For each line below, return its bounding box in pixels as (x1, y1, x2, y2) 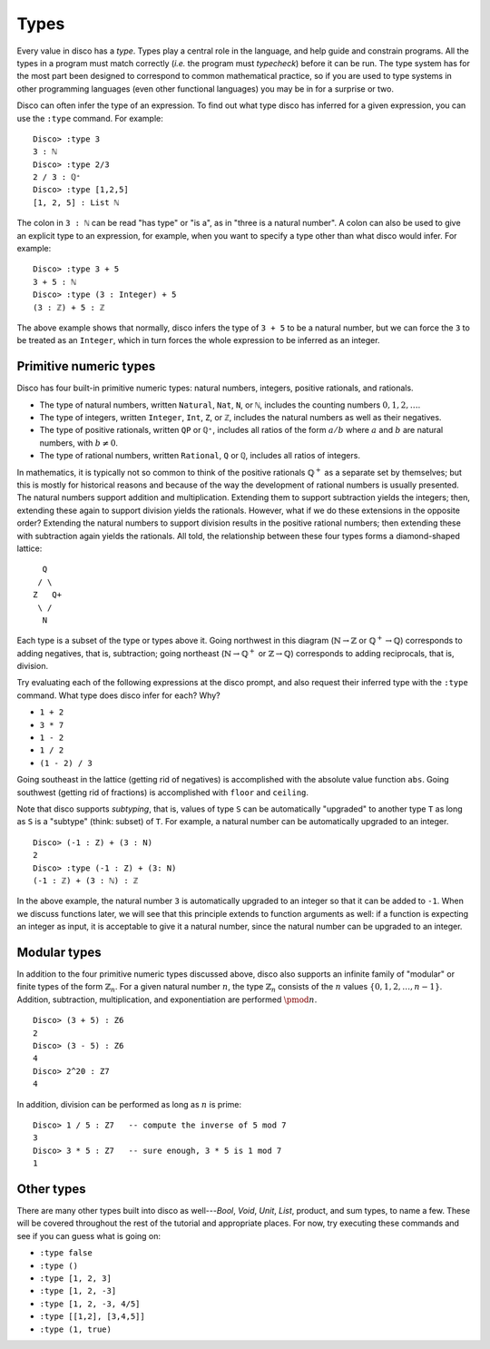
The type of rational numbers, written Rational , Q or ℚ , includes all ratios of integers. (39, 450, 360, 461)
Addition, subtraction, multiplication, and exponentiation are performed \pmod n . (16, 994, 318, 1005)
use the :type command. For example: (16, 113, 163, 123)
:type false (39, 1248, 93, 1258)
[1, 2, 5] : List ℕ (33, 197, 120, 208)
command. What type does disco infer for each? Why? (16, 690, 221, 701)
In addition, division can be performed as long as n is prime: (16, 1098, 242, 1109)
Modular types (16, 944, 102, 960)
